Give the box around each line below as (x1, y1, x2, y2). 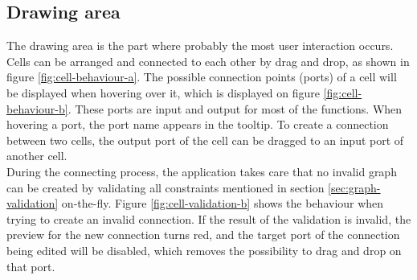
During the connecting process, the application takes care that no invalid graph (6, 163, 397, 179)
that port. (6, 257, 55, 274)
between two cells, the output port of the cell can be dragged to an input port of (6, 131, 404, 148)
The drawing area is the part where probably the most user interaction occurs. (6, 37, 394, 54)
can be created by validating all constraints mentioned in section (6, 179, 325, 196)
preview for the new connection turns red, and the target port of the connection (6, 226, 400, 243)
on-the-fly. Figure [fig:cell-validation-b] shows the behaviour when (61, 195, 384, 212)
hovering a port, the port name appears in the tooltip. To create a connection (6, 116, 389, 133)
